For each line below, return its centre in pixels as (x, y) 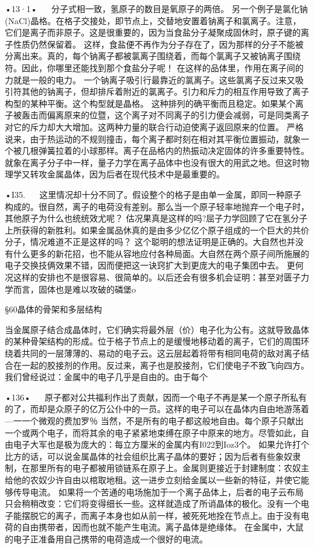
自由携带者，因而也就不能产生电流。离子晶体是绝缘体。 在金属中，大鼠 (162, 527)
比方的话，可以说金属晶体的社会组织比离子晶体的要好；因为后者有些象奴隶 (153, 456)
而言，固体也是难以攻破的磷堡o (74, 289)
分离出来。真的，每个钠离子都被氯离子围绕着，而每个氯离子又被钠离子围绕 (153, 56)
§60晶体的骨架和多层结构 (53, 309)
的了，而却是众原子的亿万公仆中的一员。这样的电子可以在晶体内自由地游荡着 (157, 409)
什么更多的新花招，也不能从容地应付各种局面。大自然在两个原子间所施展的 (161, 253)
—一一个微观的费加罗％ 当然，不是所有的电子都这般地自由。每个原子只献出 (154, 420)
